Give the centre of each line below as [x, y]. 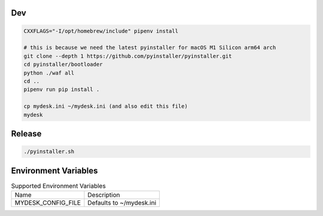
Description [104, 194]
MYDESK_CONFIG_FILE [48, 202]
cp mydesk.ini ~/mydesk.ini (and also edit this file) [106, 107]
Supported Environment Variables [58, 185]
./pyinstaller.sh [49, 152]
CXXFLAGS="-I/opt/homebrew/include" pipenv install [101, 31]
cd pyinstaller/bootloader [63, 65]
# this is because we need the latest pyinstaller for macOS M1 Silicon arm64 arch [150, 48]
